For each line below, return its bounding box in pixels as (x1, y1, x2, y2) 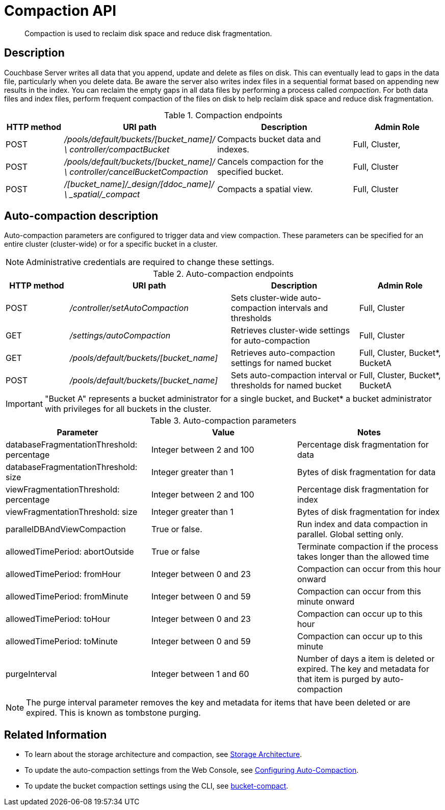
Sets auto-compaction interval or (230, 370, 357, 381)
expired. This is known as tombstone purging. (26, 708, 201, 718)
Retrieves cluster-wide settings (230, 325, 350, 336)
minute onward (297, 596, 355, 607)
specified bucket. (217, 166, 284, 177)
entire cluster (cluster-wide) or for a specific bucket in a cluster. (4, 240, 218, 249)
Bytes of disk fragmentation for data (297, 467, 436, 478)
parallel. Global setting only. (297, 529, 404, 540)
